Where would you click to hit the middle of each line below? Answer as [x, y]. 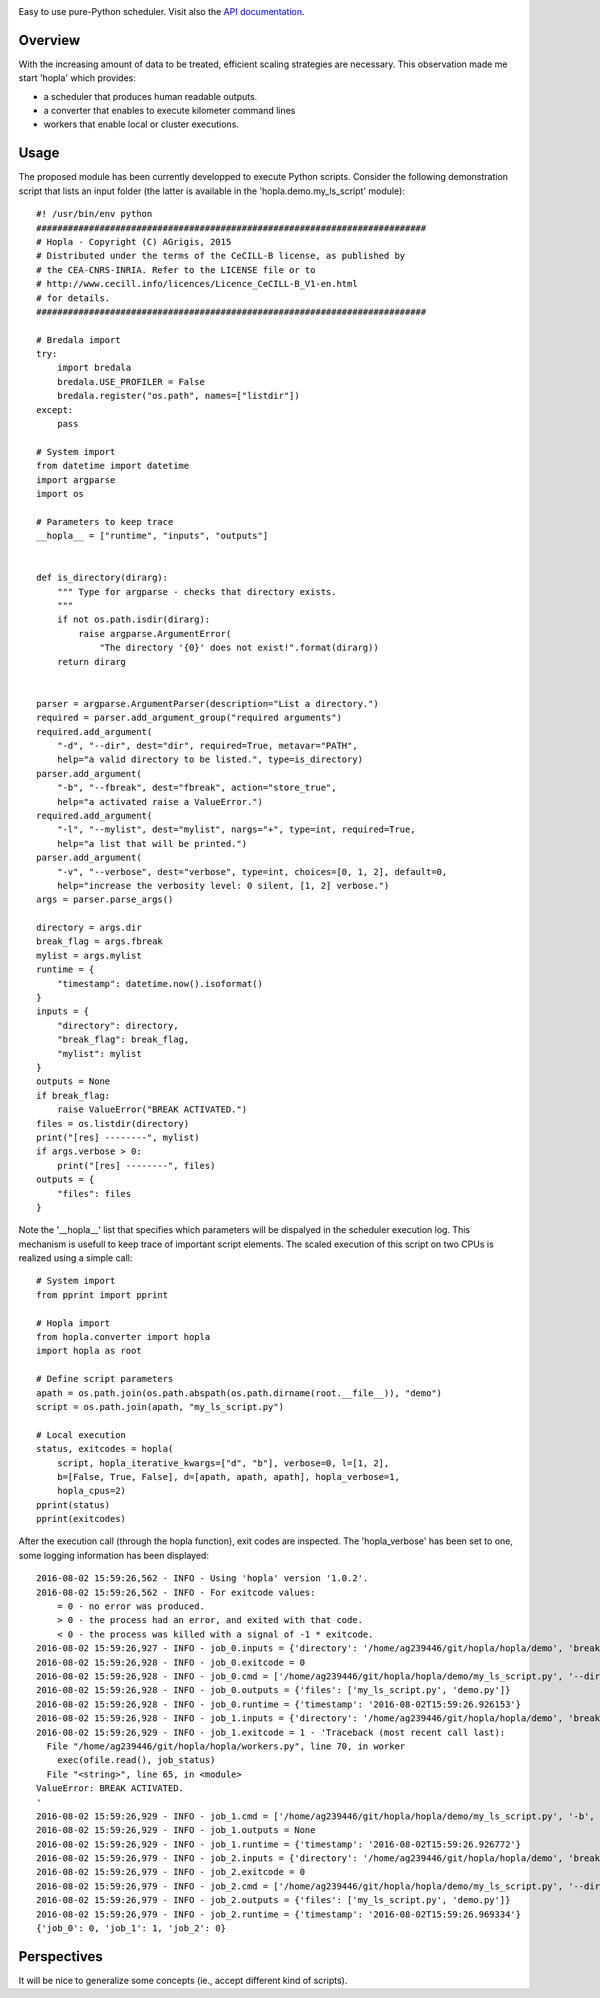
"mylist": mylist [99, 1053]
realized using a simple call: [75, 1258]
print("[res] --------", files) [136, 1165]
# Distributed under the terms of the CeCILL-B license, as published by [221, 256]
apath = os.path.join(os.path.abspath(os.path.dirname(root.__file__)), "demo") [239, 1393]
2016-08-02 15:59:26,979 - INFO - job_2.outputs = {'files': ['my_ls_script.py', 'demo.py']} [273, 1900]
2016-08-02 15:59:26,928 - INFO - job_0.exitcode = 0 [170, 1662]
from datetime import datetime [113, 466]
